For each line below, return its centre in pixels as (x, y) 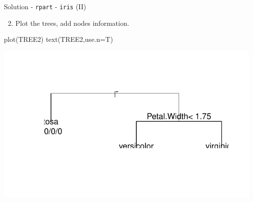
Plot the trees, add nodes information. (72, 23)
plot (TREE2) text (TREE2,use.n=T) (59, 39)
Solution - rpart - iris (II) (45, 6)
